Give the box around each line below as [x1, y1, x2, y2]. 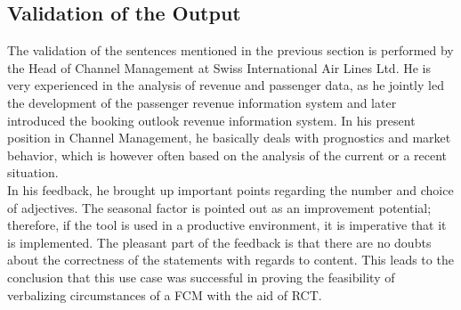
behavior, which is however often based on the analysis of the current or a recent [7, 145, 448, 164]
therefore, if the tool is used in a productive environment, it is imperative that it [7, 216, 447, 234]
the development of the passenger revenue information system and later [7, 93, 397, 111]
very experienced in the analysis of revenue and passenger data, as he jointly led [7, 76, 444, 94]
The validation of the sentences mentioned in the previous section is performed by [7, 41, 454, 60]
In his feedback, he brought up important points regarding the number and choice [7, 180, 454, 199]
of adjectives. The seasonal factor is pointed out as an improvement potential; [7, 198, 432, 216]
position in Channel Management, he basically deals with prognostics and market [7, 128, 451, 147]
